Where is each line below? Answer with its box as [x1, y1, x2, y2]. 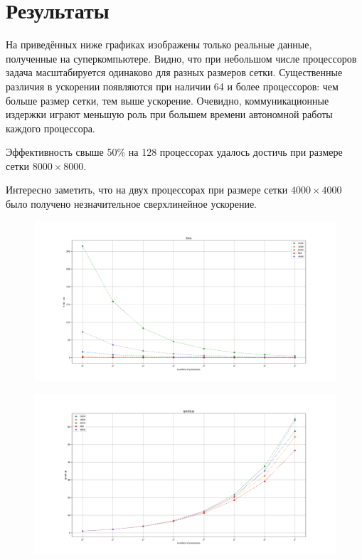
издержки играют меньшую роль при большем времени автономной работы [6, 107, 333, 122]
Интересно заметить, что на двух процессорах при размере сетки [6, 182, 288, 197]
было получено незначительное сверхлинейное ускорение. [6, 196, 257, 211]
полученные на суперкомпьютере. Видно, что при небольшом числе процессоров [6, 51, 357, 65]
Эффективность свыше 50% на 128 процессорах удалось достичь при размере [6, 144, 343, 159]
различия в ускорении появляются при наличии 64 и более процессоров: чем [6, 78, 339, 93]
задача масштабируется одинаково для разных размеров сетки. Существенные [6, 65, 343, 80]
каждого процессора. [6, 120, 95, 135]
